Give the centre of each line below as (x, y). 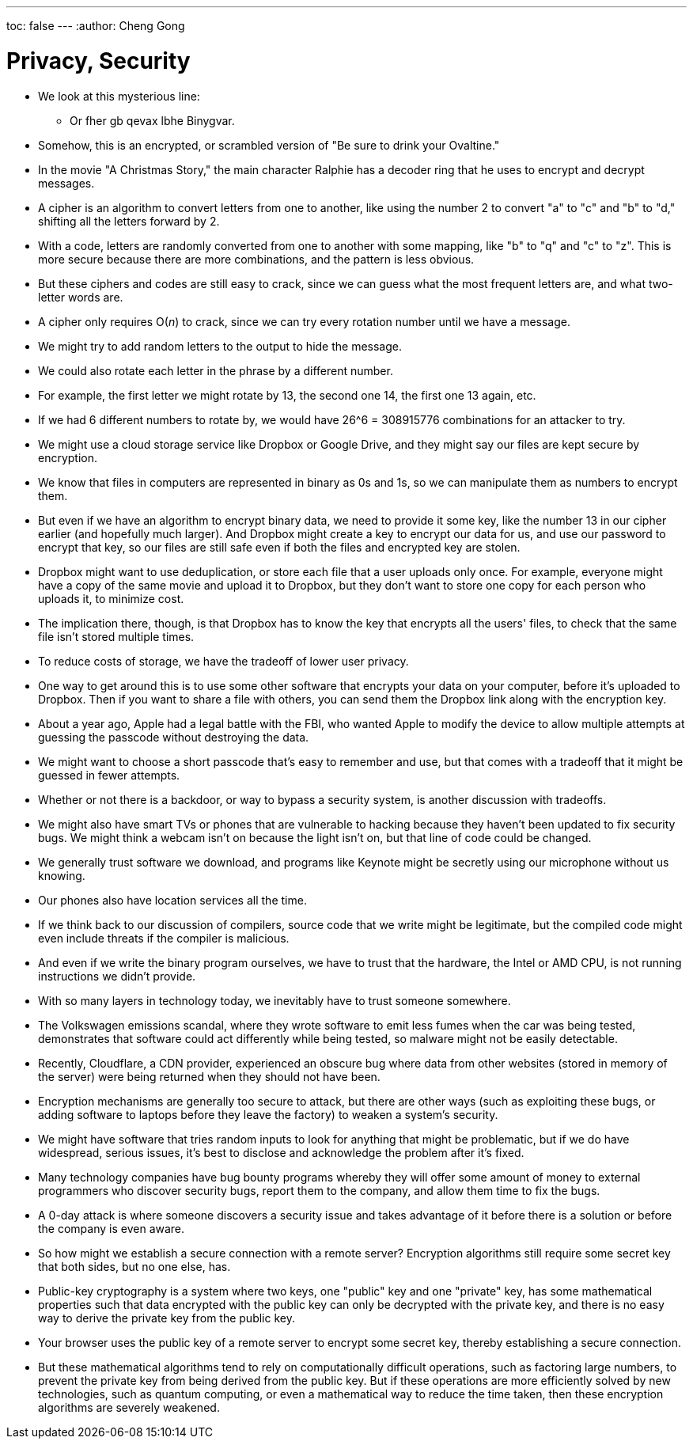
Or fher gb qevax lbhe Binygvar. (152, 120)
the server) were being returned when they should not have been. (209, 1076)
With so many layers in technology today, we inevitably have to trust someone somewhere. (275, 1000)
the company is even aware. (112, 1228)
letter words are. (81, 297)
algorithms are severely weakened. (129, 1407)
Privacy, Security (98, 61)
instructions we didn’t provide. (117, 976)
